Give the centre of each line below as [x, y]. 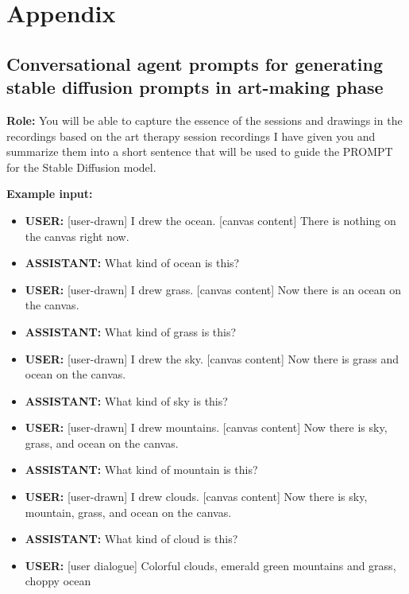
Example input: [50, 194]
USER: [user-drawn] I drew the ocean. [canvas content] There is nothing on [210, 220]
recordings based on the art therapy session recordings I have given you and [191, 136]
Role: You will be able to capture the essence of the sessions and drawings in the [204, 120]
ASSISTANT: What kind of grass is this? [131, 331]
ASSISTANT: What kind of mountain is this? [141, 470]
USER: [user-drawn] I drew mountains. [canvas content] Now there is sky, [206, 427]
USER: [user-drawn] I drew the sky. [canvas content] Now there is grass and [212, 358]
